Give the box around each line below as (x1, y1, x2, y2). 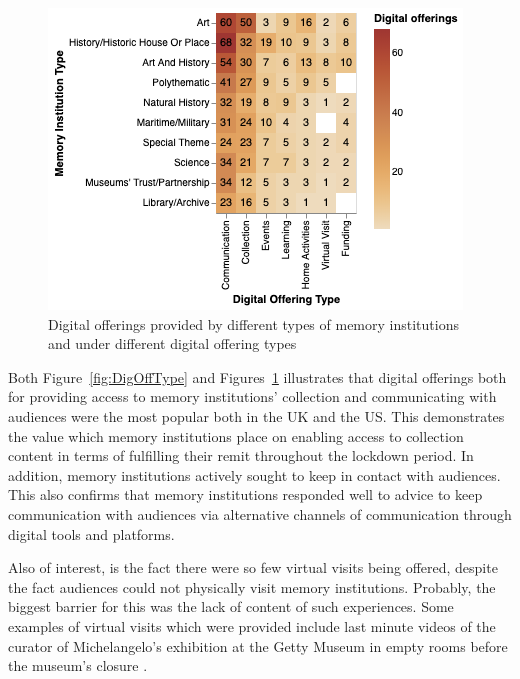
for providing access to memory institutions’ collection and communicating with (8, 386, 497, 407)
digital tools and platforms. (8, 523, 175, 544)
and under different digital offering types (48, 333, 297, 354)
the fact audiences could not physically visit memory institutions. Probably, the (8, 576, 496, 597)
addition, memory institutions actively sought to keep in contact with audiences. (8, 464, 501, 485)
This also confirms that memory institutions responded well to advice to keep (8, 484, 483, 505)
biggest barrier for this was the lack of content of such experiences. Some (8, 596, 454, 617)
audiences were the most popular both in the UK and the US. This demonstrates (8, 405, 505, 426)
